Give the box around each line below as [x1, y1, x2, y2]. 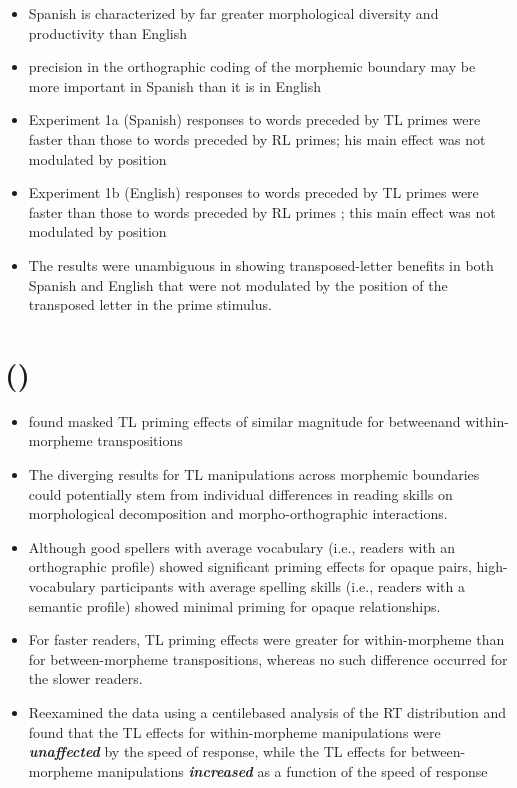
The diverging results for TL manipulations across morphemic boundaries [28, 464, 480, 485]
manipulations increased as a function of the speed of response [97, 760, 488, 781]
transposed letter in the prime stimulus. [28, 294, 272, 315]
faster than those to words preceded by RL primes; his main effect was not [28, 128, 486, 149]
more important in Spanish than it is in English [28, 75, 322, 96]
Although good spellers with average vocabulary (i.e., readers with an [28, 536, 456, 557]
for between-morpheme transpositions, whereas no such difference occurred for [28, 648, 508, 669]
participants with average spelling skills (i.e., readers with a [100, 576, 465, 596]
